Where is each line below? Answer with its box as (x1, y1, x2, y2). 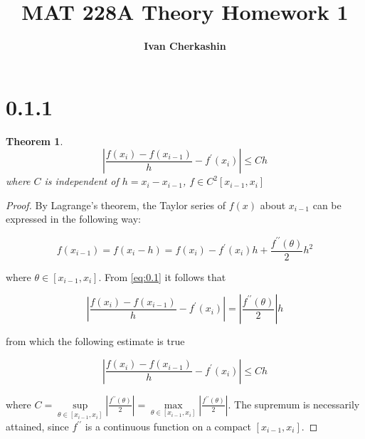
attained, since (6, 419, 69, 433)
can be (312, 197, 342, 212)
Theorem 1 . (6, 133, 63, 148)
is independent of (44, 174, 119, 189)
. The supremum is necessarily (228, 396, 360, 411)
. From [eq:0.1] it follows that (98, 269, 226, 284)
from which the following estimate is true (6, 334, 185, 349)
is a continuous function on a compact (85, 419, 251, 433)
